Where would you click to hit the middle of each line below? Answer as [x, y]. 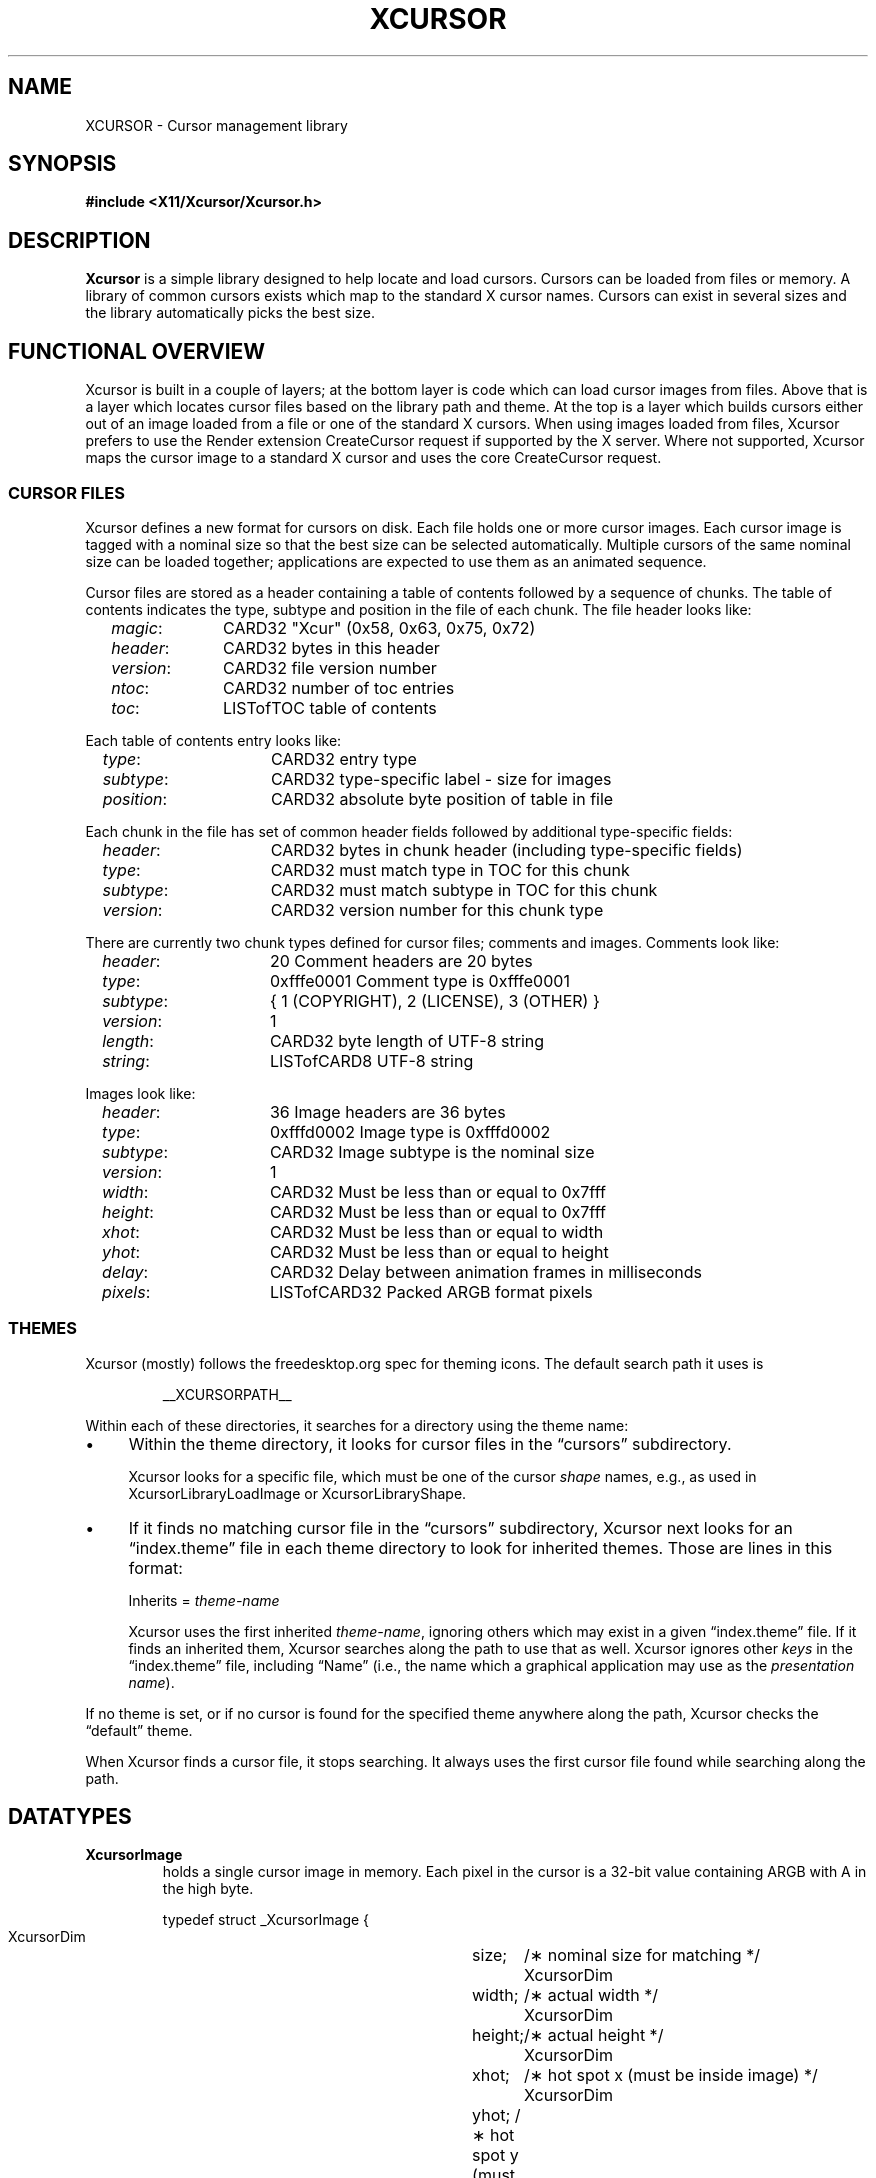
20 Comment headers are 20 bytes [401, 960]
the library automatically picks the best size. [230, 313]
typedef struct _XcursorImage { [266, 1920]
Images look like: [140, 1093]
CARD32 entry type [344, 758]
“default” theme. [139, 1730]
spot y [495, 2155]
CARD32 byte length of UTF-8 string [407, 1040]
